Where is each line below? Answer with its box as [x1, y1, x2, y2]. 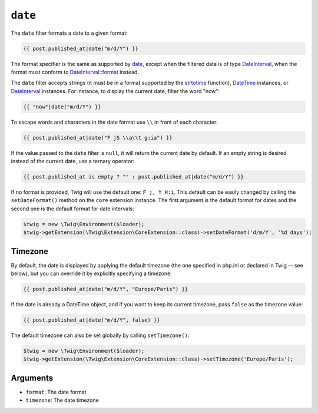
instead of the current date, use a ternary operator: [11, 158, 135, 165]
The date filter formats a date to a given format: [11, 29, 128, 37]
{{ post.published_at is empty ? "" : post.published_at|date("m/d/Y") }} [23, 174, 244, 180]
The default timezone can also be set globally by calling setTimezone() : [11, 332, 190, 339]
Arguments [11, 373, 54, 383]
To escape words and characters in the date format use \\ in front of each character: [11, 118, 218, 125]
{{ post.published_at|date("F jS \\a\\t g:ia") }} [23, 134, 173, 141]
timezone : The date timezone [25, 397, 100, 404]
